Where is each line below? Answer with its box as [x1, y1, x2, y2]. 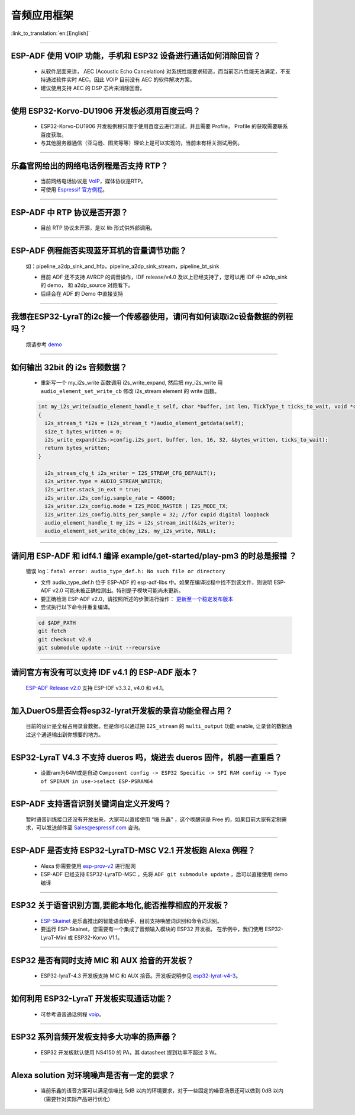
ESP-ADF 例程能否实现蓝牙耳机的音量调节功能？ [11, 245, 187, 255]
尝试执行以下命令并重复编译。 [40, 603, 114, 611]
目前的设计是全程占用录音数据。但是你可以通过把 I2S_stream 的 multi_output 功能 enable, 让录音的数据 [25, 723, 287, 730]
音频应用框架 [11, 9, 74, 22]
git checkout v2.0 [38, 636, 92, 643]
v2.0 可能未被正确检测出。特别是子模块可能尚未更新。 [52, 587, 184, 594]
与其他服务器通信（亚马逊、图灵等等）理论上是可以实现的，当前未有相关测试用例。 [40, 139, 243, 146]
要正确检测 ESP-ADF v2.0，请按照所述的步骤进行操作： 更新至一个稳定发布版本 [40, 595, 234, 602]
